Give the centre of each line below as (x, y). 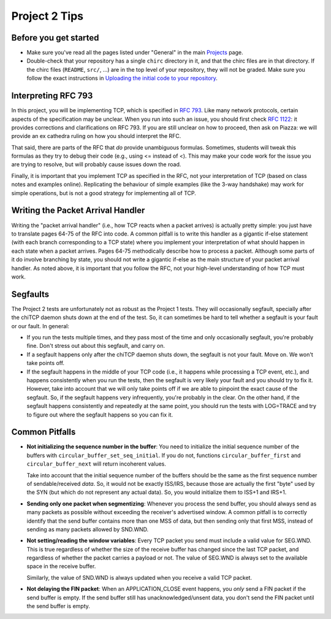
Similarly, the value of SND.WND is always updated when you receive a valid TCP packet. (139, 577)
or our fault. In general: (40, 326)
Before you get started (55, 38)
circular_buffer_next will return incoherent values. (97, 464)
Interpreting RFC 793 (52, 96)
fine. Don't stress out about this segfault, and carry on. (96, 346)
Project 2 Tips (48, 16)
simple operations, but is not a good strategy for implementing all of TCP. (104, 193)
